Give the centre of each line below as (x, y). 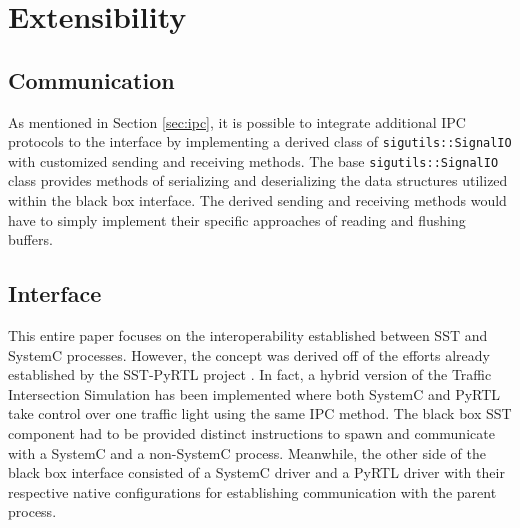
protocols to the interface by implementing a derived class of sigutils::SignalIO (260, 141)
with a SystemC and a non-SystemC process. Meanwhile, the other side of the (247, 452)
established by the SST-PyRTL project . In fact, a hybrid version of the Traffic (250, 374)
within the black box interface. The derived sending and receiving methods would (257, 200)
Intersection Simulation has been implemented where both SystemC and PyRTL (254, 393)
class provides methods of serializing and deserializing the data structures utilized (258, 180)
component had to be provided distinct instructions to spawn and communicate (251, 433)
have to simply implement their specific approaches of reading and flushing (237, 219)
